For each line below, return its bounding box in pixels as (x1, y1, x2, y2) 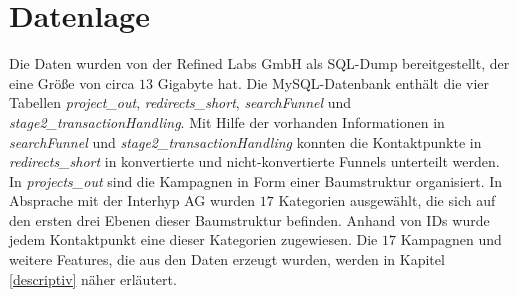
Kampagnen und (400, 229, 502, 250)
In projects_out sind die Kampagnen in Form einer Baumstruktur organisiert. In (9, 170, 503, 191)
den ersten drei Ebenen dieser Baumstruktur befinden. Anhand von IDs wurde (9, 209, 490, 230)
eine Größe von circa (9, 72, 135, 93)
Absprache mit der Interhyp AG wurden (9, 190, 256, 211)
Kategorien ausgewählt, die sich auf (278, 190, 496, 211)
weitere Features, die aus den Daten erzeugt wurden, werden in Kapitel (9, 249, 445, 270)
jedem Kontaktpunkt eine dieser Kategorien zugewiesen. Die (9, 229, 378, 250)
